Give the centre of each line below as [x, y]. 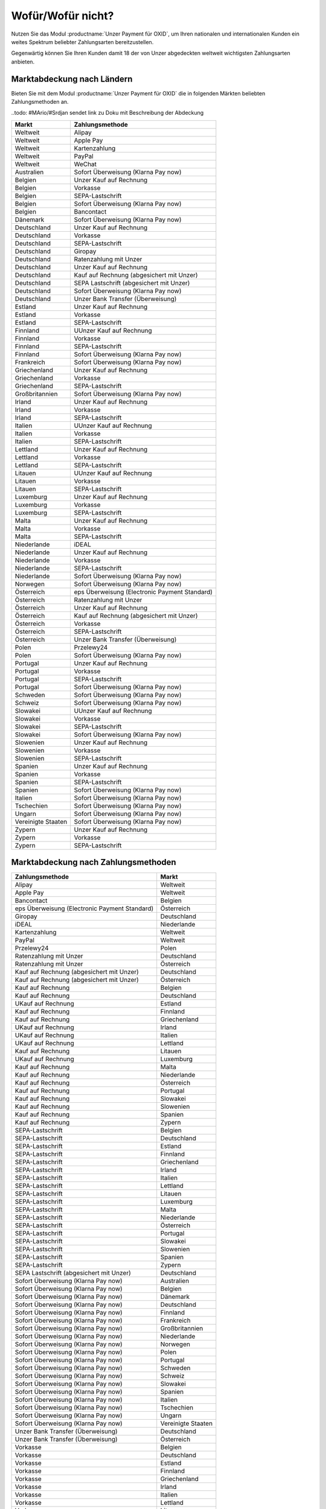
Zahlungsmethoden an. [40, 102]
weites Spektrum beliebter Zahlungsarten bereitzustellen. [82, 42]
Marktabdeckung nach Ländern [72, 79]
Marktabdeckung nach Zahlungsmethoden [94, 862]
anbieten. [23, 62]
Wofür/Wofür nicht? [62, 16]
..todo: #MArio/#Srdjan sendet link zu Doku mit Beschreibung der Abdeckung [107, 113]
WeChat [85, 164]
